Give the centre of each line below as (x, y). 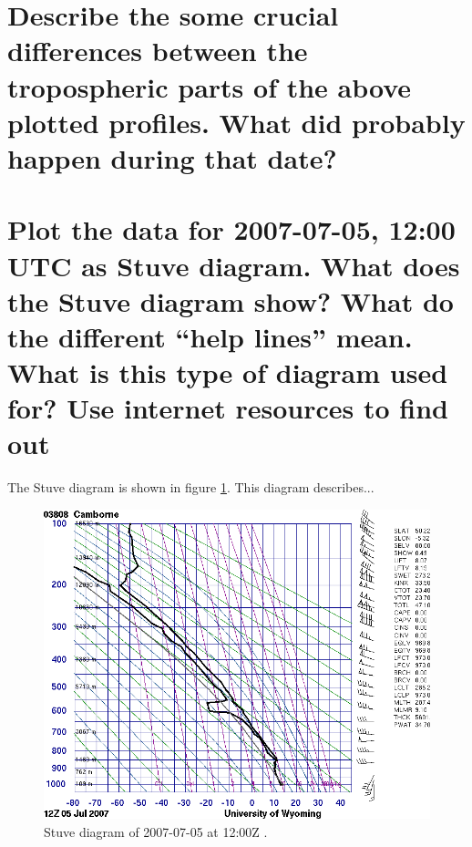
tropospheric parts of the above (210, 86)
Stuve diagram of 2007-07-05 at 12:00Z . (156, 831)
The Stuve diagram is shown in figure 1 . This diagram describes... (191, 487)
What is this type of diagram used (228, 372)
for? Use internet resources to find (228, 408)
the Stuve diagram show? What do (231, 300)
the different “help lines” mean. (210, 336)
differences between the (158, 51)
